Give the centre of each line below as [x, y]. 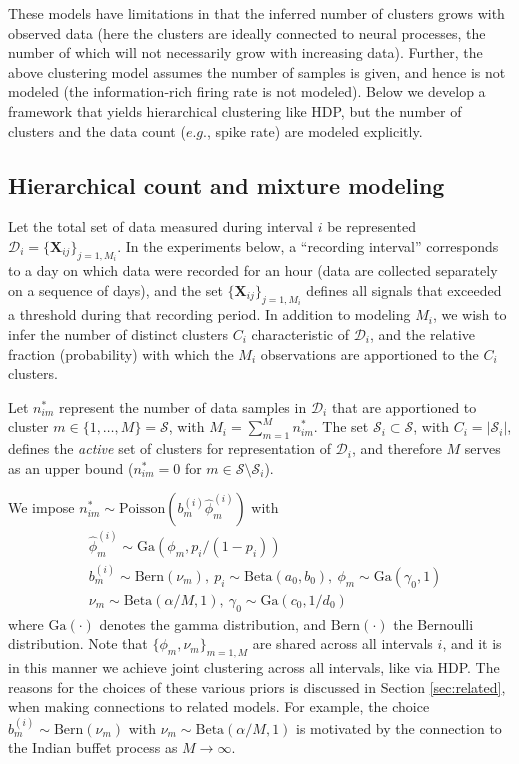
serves [482, 448]
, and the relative [423, 334]
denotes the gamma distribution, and [213, 623]
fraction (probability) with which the [121, 353]
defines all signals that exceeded [404, 289]
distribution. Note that [78, 643]
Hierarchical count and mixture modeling [226, 184]
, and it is [472, 643]
